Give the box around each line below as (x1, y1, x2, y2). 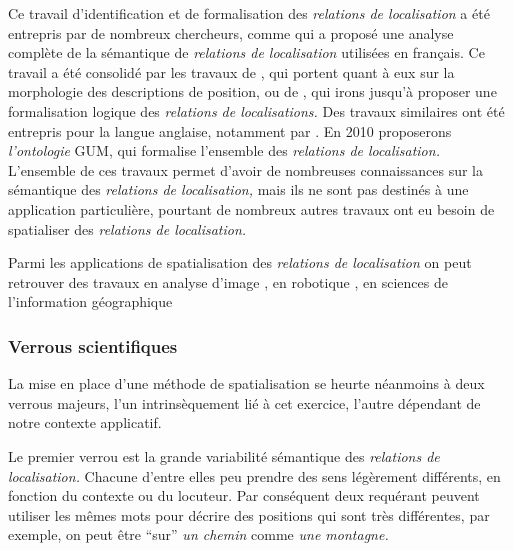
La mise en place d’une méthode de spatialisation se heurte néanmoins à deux (8, 373, 485, 394)
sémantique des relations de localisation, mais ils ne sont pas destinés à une (8, 179, 469, 200)
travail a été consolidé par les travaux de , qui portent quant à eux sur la (8, 61, 455, 82)
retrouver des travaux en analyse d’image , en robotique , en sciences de (8, 271, 448, 292)
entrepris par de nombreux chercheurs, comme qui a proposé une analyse (8, 22, 454, 43)
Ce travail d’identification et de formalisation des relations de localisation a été (8, 3, 490, 23)
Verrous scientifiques (8, 333, 178, 358)
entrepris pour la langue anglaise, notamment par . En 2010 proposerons (8, 120, 452, 141)
